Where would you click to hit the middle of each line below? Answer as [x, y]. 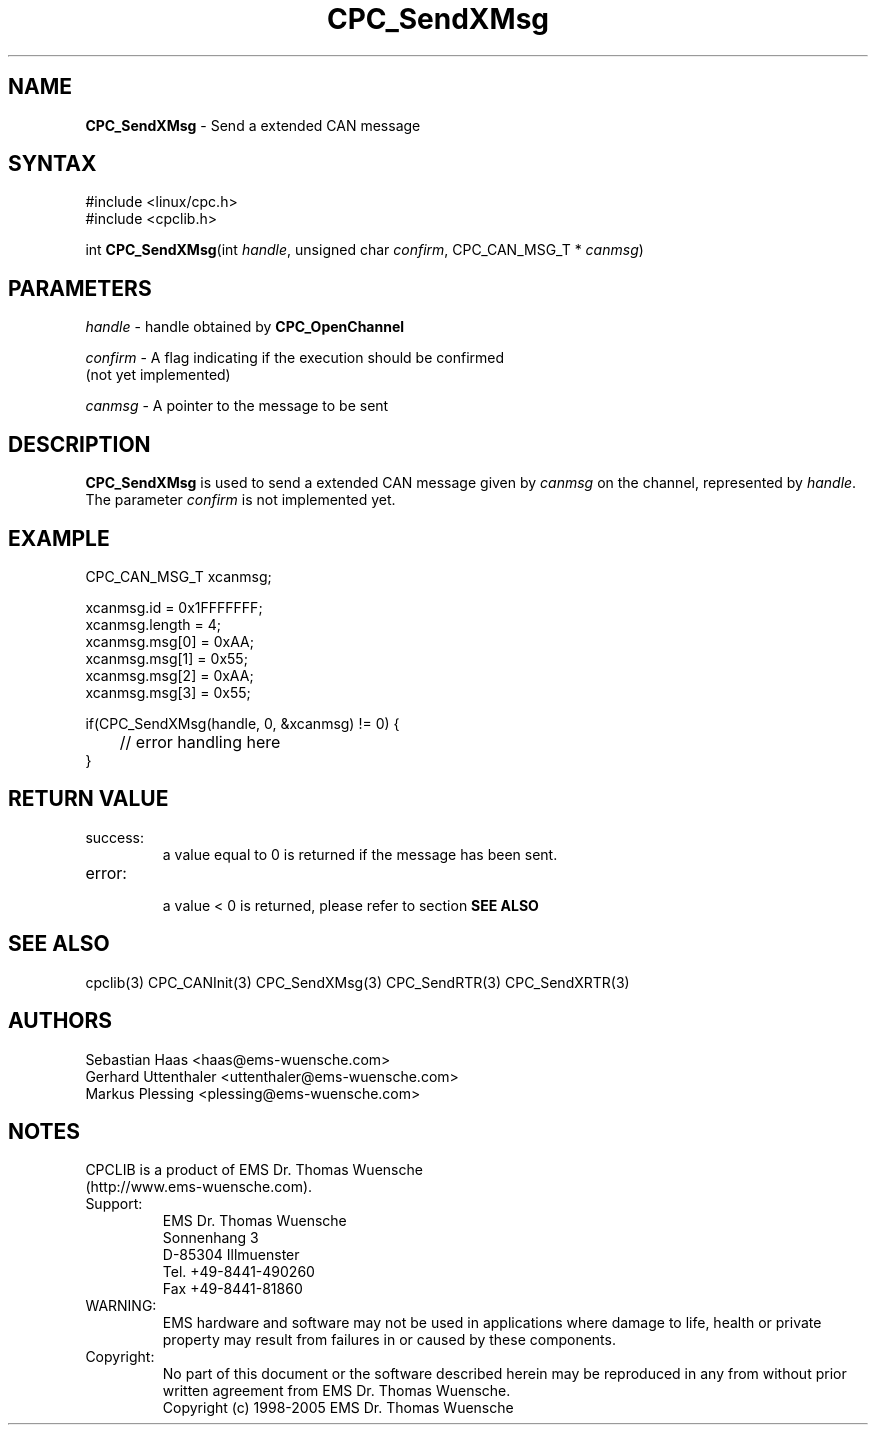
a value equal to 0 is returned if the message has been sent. [360, 854]
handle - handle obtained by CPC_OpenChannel [245, 327]
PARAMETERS [80, 288]
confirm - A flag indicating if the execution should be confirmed [295, 358]
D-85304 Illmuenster [231, 1255]
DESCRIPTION [79, 444]
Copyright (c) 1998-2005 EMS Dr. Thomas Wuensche [338, 1408]
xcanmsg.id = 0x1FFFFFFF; [174, 607]
